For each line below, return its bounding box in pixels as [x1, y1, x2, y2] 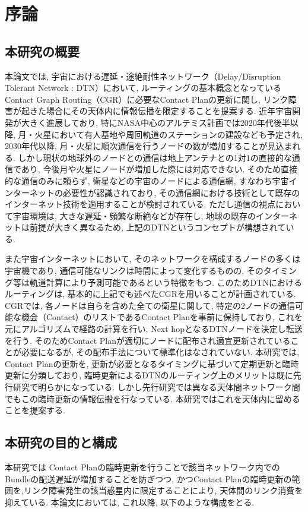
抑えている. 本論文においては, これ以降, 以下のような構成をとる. [5, 495, 255, 508]
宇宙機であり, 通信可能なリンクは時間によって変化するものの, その [5, 264, 263, 277]
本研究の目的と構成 [5, 433, 117, 451]
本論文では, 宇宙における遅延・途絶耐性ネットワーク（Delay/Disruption [5, 69, 281, 82]
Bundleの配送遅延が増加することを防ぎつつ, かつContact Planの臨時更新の [5, 472, 292, 485]
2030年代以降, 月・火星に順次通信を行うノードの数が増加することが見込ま [5, 140, 293, 152]
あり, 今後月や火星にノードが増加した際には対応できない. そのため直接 [21, 163, 297, 175]
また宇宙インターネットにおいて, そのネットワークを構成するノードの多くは [5, 252, 301, 265]
